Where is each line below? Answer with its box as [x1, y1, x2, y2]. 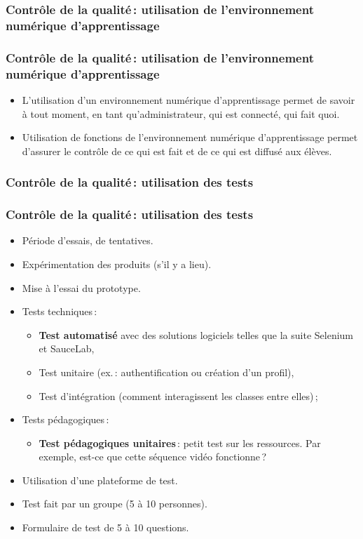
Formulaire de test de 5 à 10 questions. [22, 520, 189, 535]
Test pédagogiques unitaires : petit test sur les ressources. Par [39, 435, 321, 450]
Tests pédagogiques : [22, 412, 109, 427]
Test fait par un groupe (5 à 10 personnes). [22, 496, 207, 511]
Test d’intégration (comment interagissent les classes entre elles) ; [39, 388, 318, 403]
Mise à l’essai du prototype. [22, 280, 141, 295]
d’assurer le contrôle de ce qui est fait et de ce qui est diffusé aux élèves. [22, 143, 332, 158]
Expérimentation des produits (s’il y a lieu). [22, 256, 212, 271]
